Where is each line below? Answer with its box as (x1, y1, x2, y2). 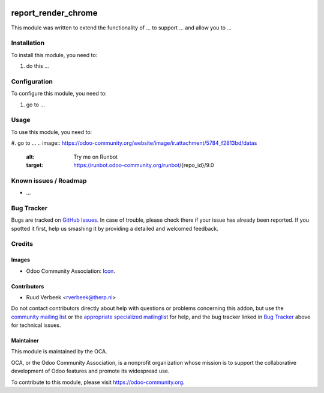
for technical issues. (11, 321, 61, 329)
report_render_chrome (11, 8, 98, 18)
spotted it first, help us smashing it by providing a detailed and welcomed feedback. (11, 225, 218, 232)
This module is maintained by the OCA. (11, 348, 107, 355)
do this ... (26, 62, 49, 70)
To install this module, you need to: (11, 51, 98, 58)
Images (11, 256, 30, 264)
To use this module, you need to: (11, 128, 92, 135)
